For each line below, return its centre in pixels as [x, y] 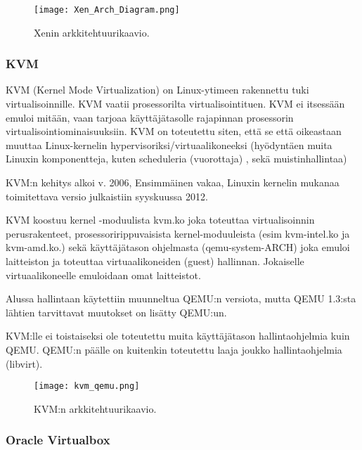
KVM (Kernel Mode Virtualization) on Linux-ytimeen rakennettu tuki [157, 90]
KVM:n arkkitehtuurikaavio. [95, 408]
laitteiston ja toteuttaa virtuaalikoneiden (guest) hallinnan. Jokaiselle [155, 261]
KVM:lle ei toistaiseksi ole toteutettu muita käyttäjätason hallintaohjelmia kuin [178, 336]
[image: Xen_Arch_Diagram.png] [107, 10]
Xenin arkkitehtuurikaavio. [92, 32]
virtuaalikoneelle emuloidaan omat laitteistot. [103, 275]
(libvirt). [24, 363]
